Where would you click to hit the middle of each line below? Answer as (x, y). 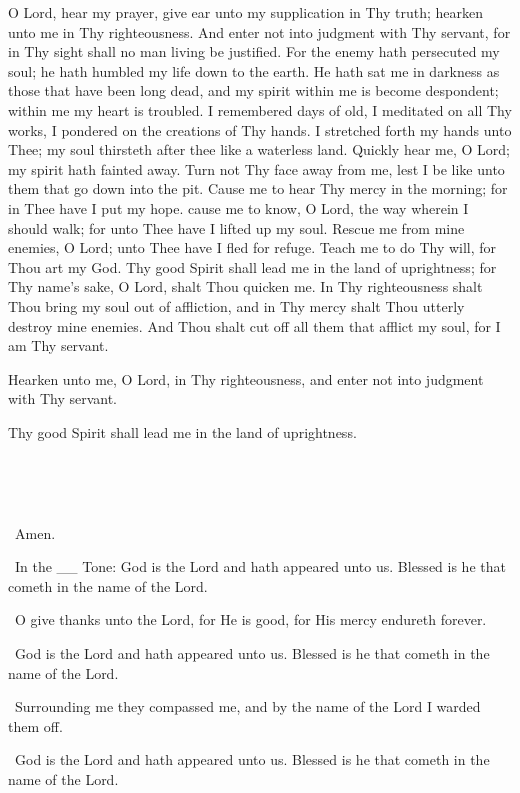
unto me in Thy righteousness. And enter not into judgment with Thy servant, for (259, 31)
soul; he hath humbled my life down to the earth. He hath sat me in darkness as (254, 70)
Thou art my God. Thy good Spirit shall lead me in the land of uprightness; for (252, 266)
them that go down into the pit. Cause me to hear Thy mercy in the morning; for (258, 188)
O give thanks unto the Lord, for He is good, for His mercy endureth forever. (250, 619)
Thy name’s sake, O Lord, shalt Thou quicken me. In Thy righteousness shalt (245, 286)
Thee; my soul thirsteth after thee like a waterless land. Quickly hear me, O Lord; (259, 149)
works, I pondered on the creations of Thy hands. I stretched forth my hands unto (260, 129)
